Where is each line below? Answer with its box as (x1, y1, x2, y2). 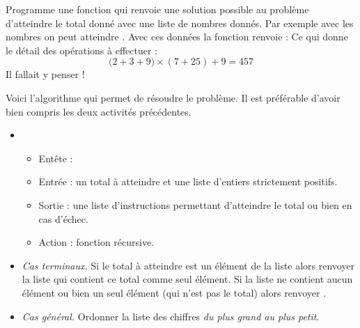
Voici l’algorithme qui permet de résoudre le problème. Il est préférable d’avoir (6, 90, 341, 104)
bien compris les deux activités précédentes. (6, 104, 191, 118)
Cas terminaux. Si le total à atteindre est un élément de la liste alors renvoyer (22, 258, 355, 272)
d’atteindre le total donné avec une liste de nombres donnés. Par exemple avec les (6, 15, 354, 30)
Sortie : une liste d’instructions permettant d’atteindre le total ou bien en (38, 197, 352, 212)
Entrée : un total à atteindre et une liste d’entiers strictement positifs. (38, 174, 338, 189)
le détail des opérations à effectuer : (6, 42, 157, 57)
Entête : (38, 150, 73, 165)
